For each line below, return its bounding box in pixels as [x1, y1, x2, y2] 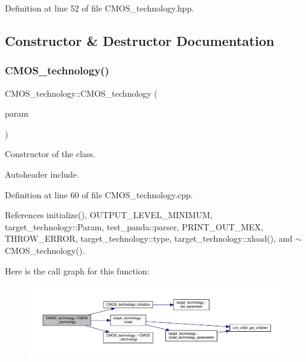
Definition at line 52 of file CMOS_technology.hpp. [5, 2, 194, 14]
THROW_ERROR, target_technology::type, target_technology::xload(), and [5, 232, 293, 245]
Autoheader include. [5, 167, 79, 180]
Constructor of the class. [5, 147, 96, 160]
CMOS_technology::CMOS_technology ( [5, 86, 158, 99]
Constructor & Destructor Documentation [5, 31, 275, 50]
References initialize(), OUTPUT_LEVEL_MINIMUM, [5, 208, 212, 221]
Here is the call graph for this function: [5, 264, 150, 277]
